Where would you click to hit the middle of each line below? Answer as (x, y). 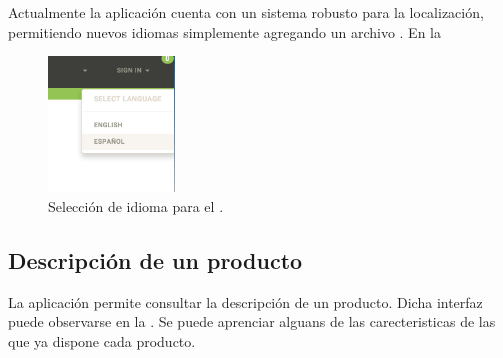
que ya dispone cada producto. (102, 340)
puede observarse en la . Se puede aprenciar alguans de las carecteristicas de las (252, 321)
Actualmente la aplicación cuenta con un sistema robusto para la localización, (246, 12)
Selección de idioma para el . (136, 205)
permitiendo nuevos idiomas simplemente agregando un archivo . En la (224, 31)
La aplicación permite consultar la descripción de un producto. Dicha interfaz (245, 301)
